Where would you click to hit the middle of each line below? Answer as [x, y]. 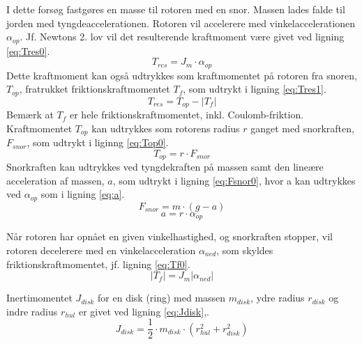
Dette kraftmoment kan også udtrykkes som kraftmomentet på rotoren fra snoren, [182, 75]
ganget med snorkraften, [302, 128]
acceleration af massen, [55, 180]
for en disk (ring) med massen [162, 298]
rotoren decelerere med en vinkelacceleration [101, 250]
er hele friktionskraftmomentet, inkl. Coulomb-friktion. [187, 115]
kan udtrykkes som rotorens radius [166, 128]
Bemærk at [30, 115]
